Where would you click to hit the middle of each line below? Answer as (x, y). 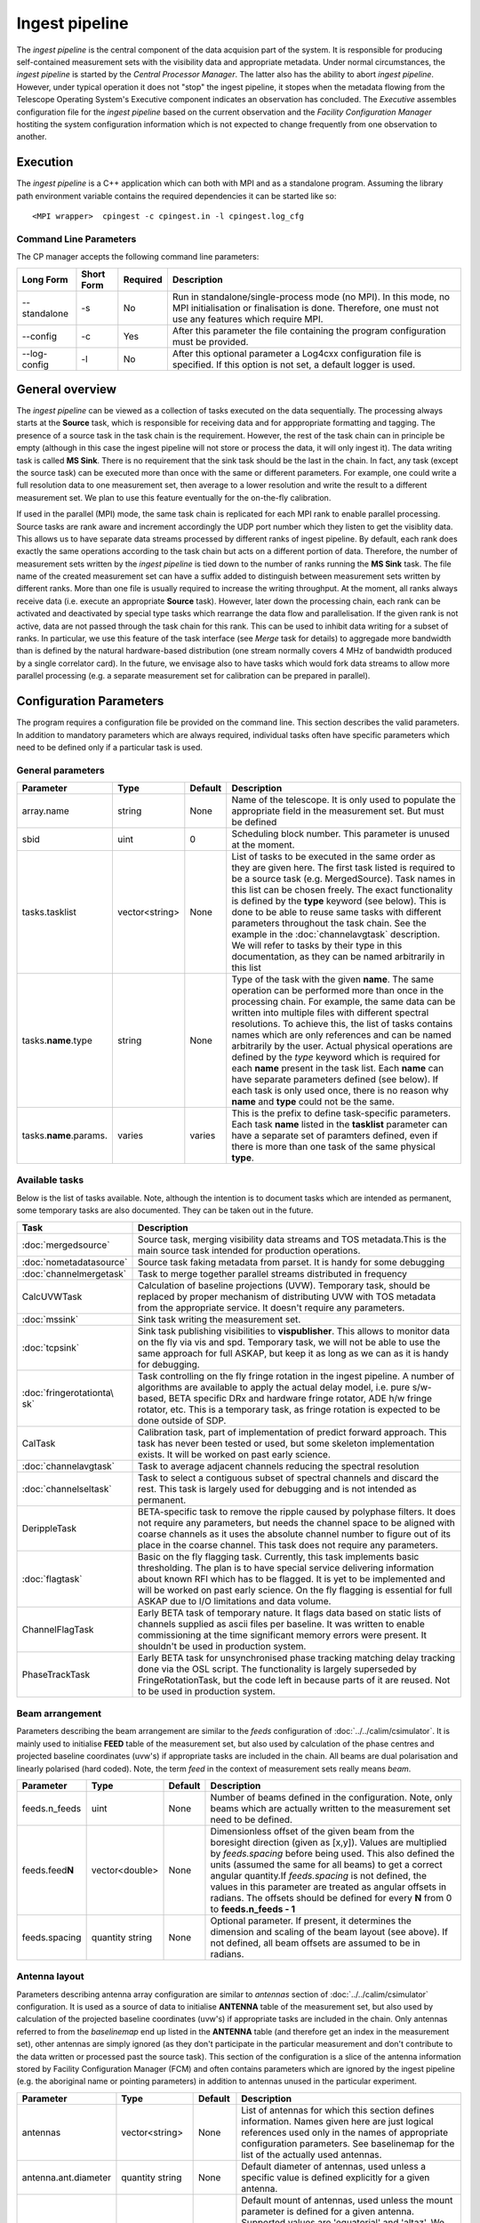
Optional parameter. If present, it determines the (311, 1921)
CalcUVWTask (52, 1296)
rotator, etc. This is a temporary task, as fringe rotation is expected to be (289, 1409)
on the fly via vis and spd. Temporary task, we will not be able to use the (289, 1342)
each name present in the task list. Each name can (338, 1069)
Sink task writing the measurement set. (220, 1319)
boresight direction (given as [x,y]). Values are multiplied (329, 1842)
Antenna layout (50, 1977)
